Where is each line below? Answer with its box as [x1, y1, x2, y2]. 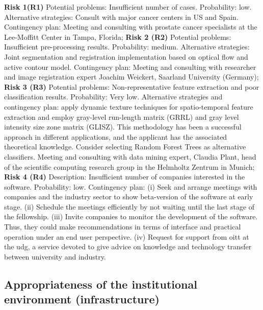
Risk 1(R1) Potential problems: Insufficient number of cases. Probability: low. [4, 2, 252, 12]
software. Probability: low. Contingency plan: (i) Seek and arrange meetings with [4, 181, 257, 192]
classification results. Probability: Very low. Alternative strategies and [4, 91, 223, 102]
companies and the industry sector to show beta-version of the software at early [4, 191, 253, 202]
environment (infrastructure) [4, 291, 160, 307]
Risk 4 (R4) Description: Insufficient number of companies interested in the [4, 171, 245, 182]
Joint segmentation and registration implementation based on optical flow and [4, 51, 248, 62]
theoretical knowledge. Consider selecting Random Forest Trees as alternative [4, 141, 246, 152]
